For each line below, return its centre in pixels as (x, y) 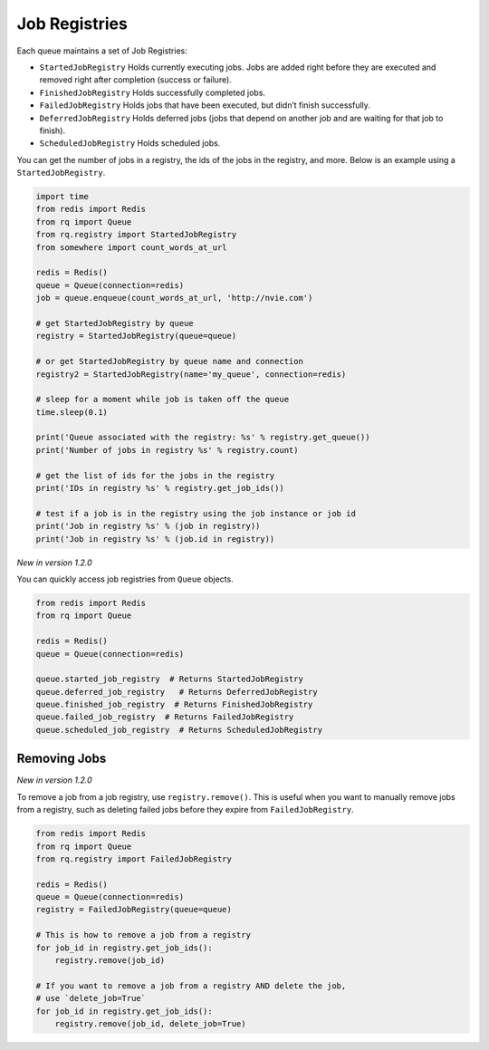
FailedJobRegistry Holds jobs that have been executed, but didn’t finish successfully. (205, 105)
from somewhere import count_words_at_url (131, 247)
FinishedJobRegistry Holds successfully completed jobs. (153, 92)
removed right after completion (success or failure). (136, 80)
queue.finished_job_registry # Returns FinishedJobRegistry (174, 705)
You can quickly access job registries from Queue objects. (125, 579)
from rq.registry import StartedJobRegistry (136, 235)
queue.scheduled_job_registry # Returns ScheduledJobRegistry (179, 730)
